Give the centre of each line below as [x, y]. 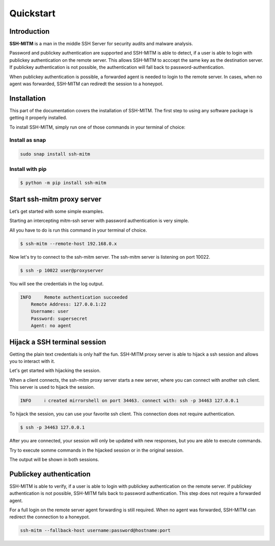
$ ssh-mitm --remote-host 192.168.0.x [68, 243]
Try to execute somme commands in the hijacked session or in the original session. [97, 450]
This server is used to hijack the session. [52, 387]
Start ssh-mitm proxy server [56, 199]
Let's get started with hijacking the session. [55, 370]
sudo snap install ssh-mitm [55, 154]
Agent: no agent [51, 326]
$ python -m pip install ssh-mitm [63, 183]
